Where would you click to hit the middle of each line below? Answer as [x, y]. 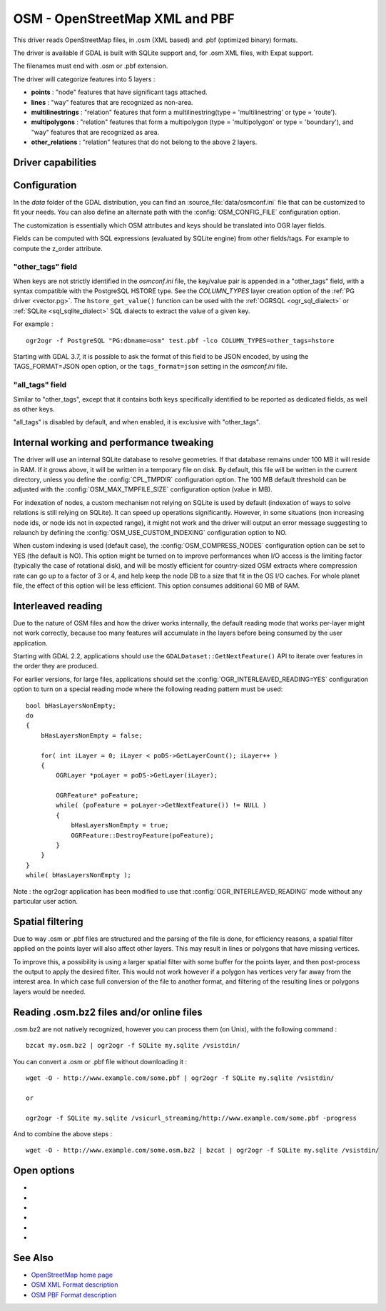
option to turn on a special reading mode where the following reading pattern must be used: [148, 689]
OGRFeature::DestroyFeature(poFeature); [142, 835]
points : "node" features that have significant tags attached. [119, 92]
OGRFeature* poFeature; [97, 796]
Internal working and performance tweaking [113, 443]
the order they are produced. [56, 666]
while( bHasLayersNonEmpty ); [79, 875]
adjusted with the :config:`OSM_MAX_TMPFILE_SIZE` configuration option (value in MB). [143, 489]
